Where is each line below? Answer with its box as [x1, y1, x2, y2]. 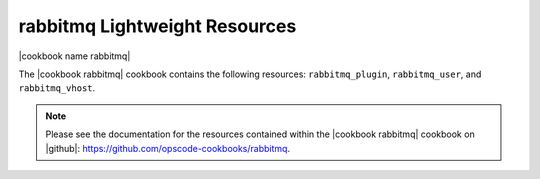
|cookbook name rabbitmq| [18, 50, 131, 62]
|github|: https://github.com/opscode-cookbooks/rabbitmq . [45, 142, 290, 154]
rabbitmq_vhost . [18, 82, 96, 94]
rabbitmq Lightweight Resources [18, 15, 297, 37]
